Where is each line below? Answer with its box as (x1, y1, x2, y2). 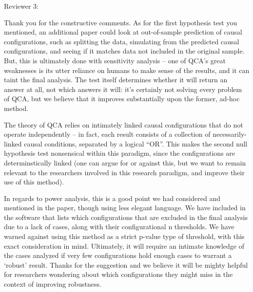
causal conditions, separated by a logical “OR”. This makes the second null (24, 138, 248, 148)
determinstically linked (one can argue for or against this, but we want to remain (4, 157, 246, 167)
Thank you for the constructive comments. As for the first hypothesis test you (4, 17, 237, 27)
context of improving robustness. (4, 279, 101, 289)
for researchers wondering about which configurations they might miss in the (4, 269, 233, 279)
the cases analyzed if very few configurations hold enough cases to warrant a (4, 250, 232, 260)
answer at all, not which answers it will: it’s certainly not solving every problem (4, 84, 242, 94)
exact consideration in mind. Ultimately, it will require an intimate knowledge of (4, 240, 244, 251)
